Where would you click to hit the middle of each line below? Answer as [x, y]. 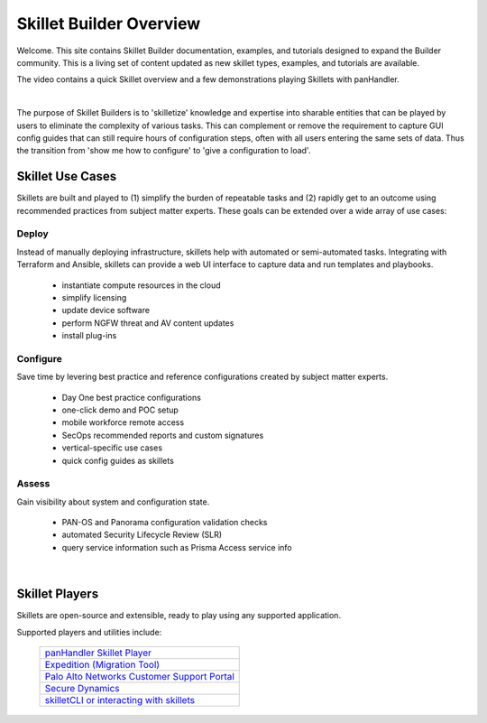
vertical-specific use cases [112, 448]
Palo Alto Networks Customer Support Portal [139, 676]
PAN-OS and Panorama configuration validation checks [165, 523]
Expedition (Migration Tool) [102, 664]
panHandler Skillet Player [98, 653]
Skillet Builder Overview [109, 23]
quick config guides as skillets [118, 460]
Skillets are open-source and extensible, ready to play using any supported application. [179, 616]
